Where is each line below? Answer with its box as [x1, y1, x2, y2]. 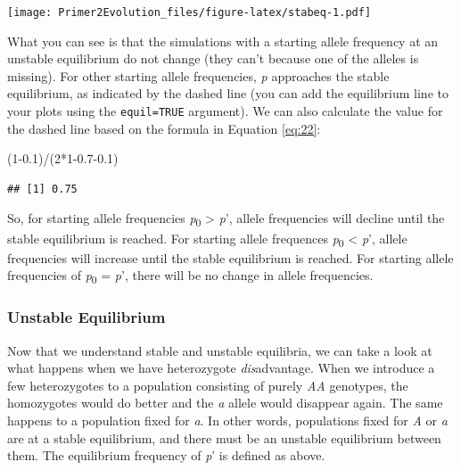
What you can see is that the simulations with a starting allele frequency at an [7, 31, 439, 50]
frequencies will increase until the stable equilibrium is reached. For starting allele [7, 248, 454, 267]
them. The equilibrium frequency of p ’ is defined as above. [7, 446, 325, 465]
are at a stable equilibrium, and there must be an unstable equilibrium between [7, 428, 441, 447]
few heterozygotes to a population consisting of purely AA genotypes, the [7, 375, 408, 394]
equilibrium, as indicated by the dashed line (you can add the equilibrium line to [7, 84, 449, 103]
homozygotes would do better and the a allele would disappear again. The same [7, 393, 443, 412]
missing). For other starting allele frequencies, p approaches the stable [7, 66, 390, 85]
